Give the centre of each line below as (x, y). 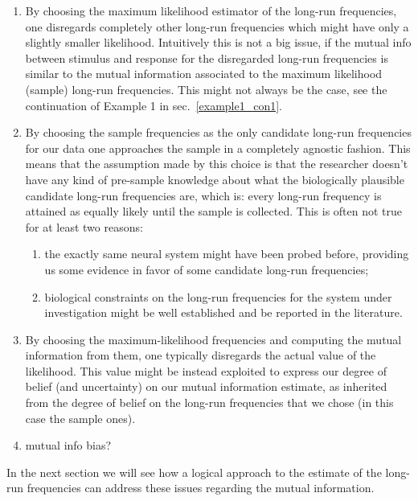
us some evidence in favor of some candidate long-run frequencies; (207, 269)
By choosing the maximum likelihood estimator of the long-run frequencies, (211, 10)
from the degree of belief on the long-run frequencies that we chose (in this (209, 402)
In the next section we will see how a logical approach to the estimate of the (194, 472)
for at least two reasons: (84, 226)
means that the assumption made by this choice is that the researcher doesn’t (217, 164)
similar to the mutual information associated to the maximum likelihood (204, 74)
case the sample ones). (80, 418)
